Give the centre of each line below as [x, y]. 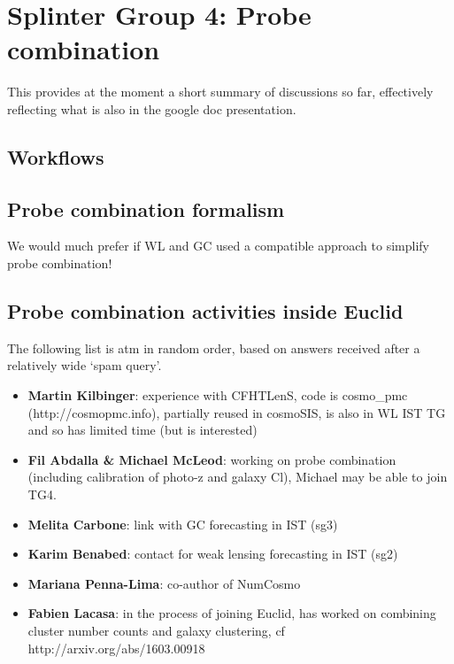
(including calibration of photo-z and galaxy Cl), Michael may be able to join [238, 477]
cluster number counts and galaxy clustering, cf [156, 630]
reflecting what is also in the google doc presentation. [152, 108]
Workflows [56, 156]
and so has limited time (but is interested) [142, 430]
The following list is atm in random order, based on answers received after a [214, 347]
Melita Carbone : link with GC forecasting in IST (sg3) [183, 524]
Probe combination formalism [146, 208]
